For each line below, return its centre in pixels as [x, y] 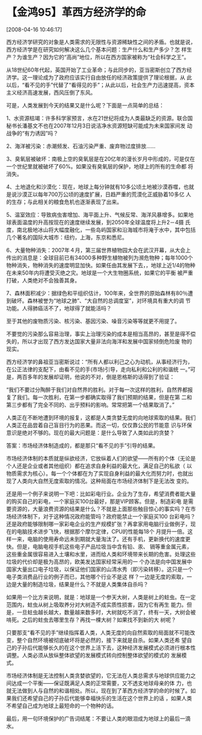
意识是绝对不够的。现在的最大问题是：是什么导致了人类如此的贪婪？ [90, 433]
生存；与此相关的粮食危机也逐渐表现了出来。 [66, 202]
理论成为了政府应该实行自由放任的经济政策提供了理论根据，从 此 [112, 77]
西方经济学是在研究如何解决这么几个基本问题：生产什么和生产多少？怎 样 [96, 49]
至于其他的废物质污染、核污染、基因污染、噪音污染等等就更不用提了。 [93, 321]
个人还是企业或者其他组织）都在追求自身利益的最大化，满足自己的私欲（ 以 [99, 466]
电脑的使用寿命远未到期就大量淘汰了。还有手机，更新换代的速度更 [109, 539]
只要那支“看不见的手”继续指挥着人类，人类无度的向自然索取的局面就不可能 [98, 632]
